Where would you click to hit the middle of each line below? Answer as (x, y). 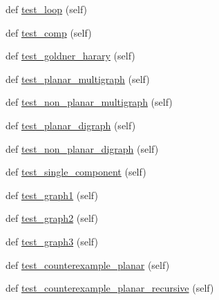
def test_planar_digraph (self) (71, 125)
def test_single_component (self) (76, 172)
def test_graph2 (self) (52, 218)
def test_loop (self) (47, 9)
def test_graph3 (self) (52, 241)
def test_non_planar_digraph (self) (82, 148)
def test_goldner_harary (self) (70, 56)
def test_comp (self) (49, 32)
